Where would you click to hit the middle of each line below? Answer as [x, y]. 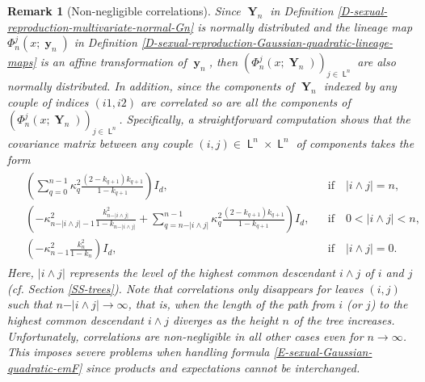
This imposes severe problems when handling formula [139, 352]
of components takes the [355, 143]
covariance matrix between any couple [100, 143]
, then [223, 62]
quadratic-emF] [45, 367]
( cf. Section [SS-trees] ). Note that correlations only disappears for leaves [185, 288]
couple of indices [48, 101]
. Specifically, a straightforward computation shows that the [265, 119]
